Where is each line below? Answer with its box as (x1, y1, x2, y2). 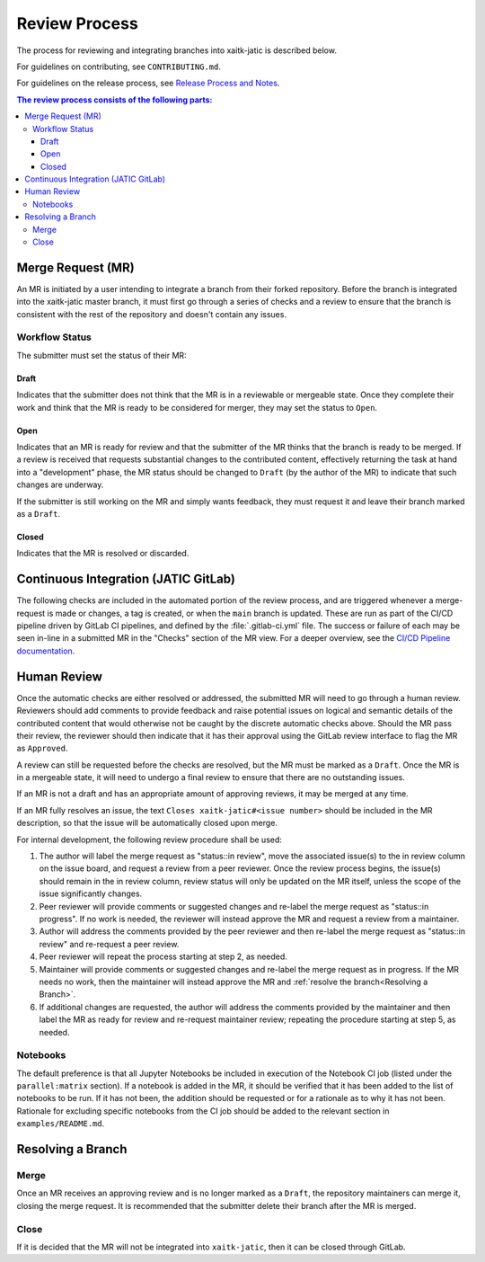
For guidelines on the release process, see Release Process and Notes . (16, 77, 280, 89)
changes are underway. (16, 479, 104, 490)
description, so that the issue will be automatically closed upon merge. (16, 818, 278, 829)
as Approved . (16, 742, 68, 754)
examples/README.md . (16, 1118, 105, 1129)
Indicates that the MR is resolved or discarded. (16, 548, 190, 559)
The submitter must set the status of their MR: (16, 350, 188, 360)
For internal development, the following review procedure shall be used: (16, 834, 283, 845)
